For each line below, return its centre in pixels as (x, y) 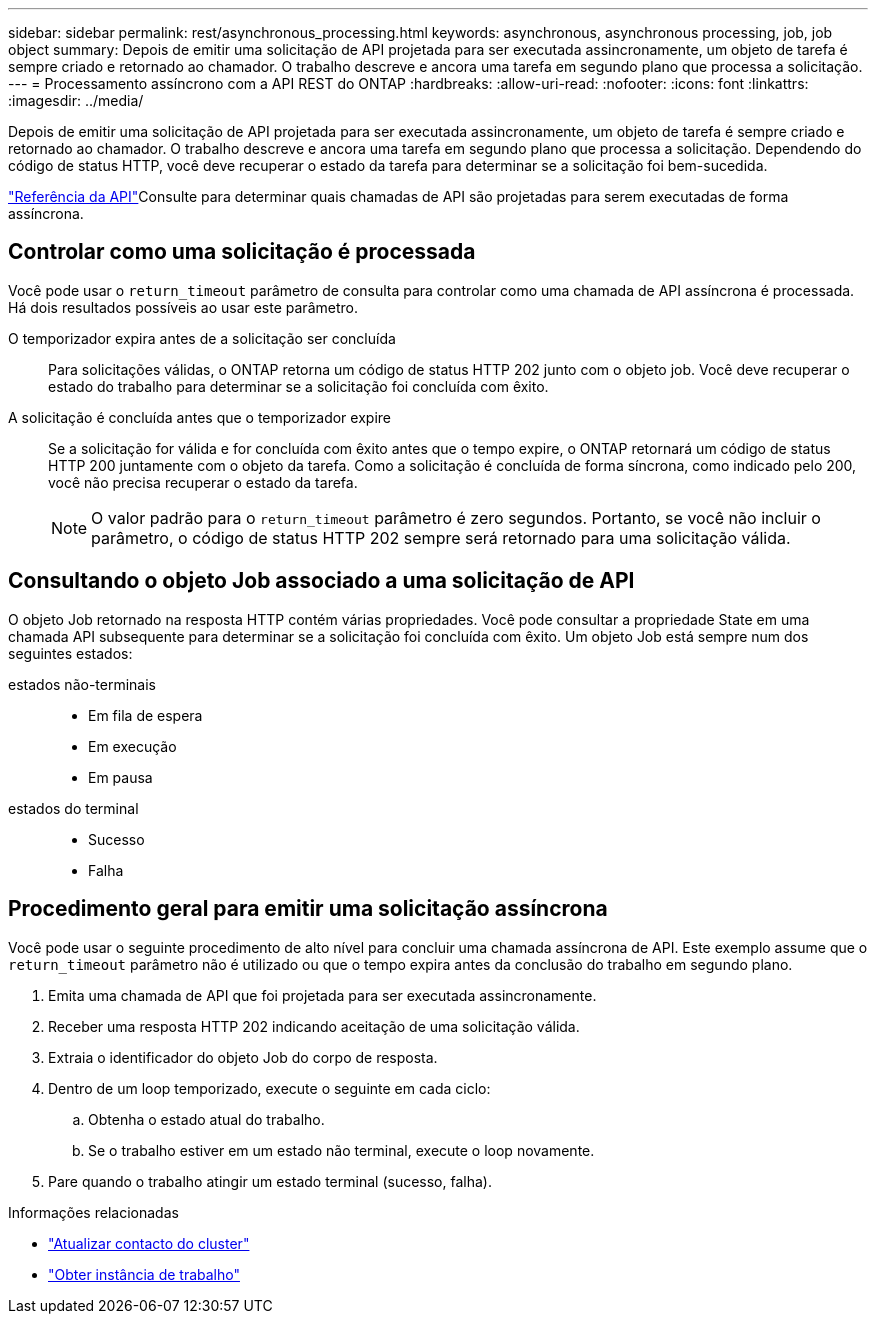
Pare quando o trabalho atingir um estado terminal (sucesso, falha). (270, 1181)
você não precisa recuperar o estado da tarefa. (203, 482)
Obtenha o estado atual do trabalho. (206, 1119)
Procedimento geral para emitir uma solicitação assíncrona (308, 909)
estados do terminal (73, 808)
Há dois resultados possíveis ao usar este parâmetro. (183, 307)
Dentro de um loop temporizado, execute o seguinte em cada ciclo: (269, 1088)
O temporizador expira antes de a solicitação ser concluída (202, 338)
